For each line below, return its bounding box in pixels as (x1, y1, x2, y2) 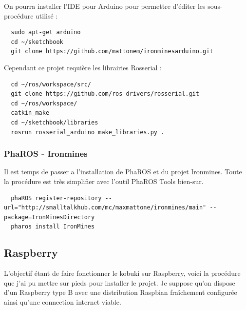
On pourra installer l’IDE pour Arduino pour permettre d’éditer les (4, 1, 206, 11)
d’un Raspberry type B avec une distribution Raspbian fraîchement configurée (4, 287, 237, 297)
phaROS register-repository (11, 194, 102, 202)
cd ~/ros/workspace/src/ (11, 81, 91, 88)
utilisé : (36, 10, 58, 21)
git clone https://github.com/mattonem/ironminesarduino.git (11, 48, 213, 55)
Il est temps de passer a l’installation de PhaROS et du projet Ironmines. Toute (4, 166, 242, 177)
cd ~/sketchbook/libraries (11, 119, 98, 126)
